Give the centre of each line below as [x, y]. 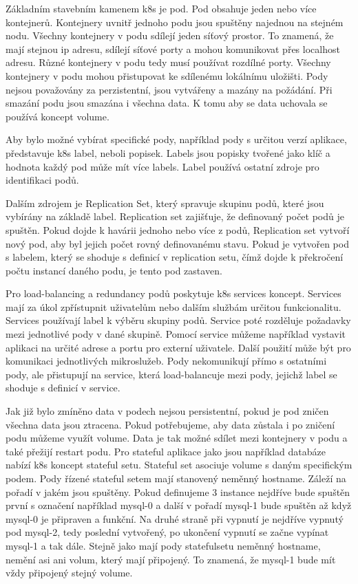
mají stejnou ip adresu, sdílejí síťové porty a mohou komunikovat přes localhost [173, 48]
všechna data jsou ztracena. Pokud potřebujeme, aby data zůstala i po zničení [170, 424]
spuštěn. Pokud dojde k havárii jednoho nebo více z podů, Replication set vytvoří [178, 229]
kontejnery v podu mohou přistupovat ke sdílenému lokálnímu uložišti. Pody [167, 75]
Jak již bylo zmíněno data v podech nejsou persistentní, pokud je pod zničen [167, 411]
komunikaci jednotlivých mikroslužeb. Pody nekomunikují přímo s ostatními [166, 361]
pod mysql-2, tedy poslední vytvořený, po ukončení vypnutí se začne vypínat [167, 532]
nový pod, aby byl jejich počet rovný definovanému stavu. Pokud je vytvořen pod [177, 243]
